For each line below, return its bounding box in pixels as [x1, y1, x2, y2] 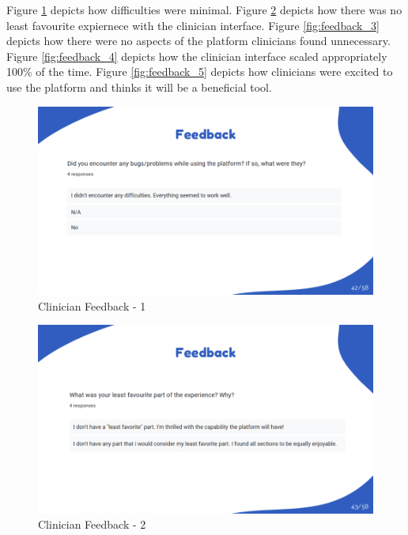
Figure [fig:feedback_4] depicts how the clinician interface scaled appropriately [6, 47, 387, 64]
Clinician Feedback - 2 [38, 516, 146, 533]
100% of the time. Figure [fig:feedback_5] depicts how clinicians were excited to [6, 63, 393, 80]
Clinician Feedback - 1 [38, 297, 146, 314]
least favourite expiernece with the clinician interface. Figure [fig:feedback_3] [6, 17, 380, 33]
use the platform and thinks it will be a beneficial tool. [6, 78, 272, 95]
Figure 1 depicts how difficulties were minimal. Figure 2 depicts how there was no [6, 2, 402, 17]
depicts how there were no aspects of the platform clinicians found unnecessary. [6, 32, 391, 49]
